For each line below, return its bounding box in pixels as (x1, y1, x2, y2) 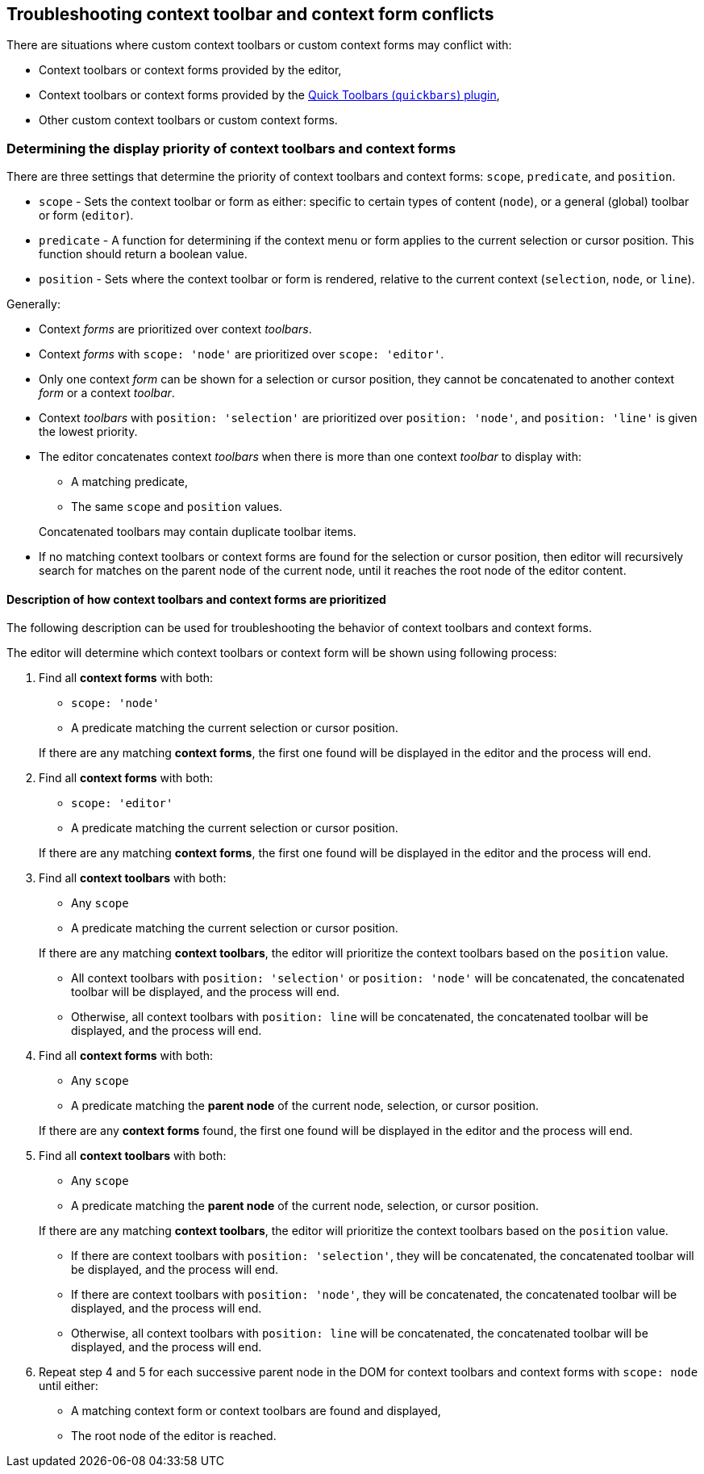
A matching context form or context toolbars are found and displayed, (71, 1404, 441, 1418)
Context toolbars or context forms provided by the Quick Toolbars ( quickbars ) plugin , (39, 88, 500, 103)
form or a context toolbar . (39, 386, 175, 400)
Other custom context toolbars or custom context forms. (39, 113, 338, 128)
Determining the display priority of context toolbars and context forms (6, 140, 456, 157)
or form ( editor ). (39, 208, 134, 223)
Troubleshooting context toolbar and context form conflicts (6, 4, 494, 24)
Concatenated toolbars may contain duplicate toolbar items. (39, 525, 356, 539)
